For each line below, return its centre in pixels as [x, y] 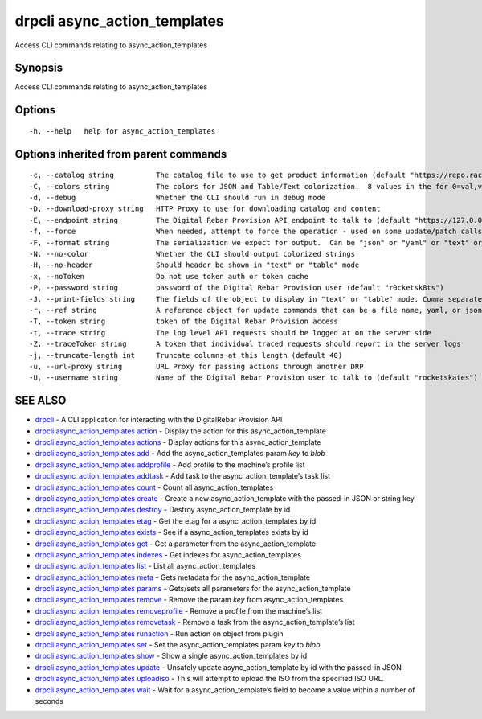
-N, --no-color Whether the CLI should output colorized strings [192, 254]
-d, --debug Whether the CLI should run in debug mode [178, 198]
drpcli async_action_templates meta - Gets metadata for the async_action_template [173, 577]
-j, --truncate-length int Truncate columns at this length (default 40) [186, 355]
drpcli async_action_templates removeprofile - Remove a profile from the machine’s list [179, 610]
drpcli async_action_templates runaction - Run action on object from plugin [159, 633]
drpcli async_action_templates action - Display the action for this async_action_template [181, 431]
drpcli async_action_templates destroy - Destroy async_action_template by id [163, 510]
